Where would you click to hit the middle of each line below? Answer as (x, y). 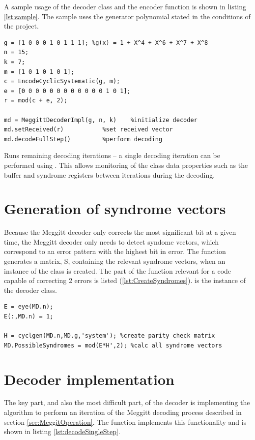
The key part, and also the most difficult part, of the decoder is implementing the (127, 402)
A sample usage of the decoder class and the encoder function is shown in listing (125, 6)
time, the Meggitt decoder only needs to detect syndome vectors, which (111, 241)
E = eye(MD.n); (29, 307)
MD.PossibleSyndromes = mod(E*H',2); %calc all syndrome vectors (113, 345)
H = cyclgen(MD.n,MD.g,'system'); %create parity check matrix (110, 336)
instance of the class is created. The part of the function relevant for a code (118, 270)
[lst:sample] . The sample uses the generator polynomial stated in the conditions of (127, 16)
